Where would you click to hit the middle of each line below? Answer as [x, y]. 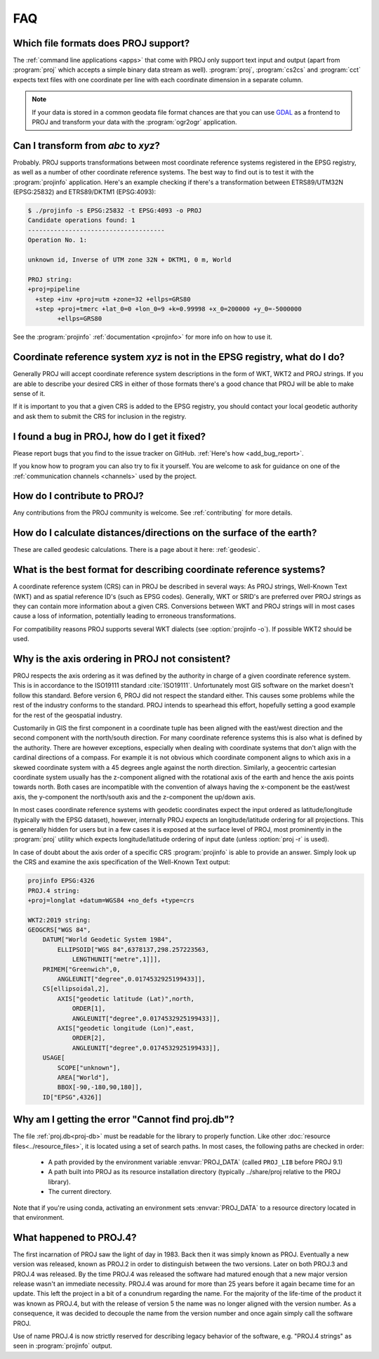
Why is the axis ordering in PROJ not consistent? [122, 659]
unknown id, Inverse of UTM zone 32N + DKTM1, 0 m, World [129, 260]
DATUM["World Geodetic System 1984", [107, 940]
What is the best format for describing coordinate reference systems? [169, 570]
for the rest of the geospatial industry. [68, 715]
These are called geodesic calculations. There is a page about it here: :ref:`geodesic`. [137, 550]
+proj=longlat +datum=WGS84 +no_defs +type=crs [111, 900]
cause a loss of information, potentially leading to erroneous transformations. [125, 616]
